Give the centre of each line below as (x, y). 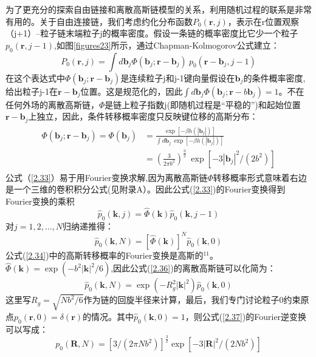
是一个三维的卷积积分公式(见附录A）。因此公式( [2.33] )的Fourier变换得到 (146, 189)
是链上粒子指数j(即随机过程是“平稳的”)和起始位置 (203, 104)
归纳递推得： (88, 226)
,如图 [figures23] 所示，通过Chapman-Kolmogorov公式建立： (167, 45)
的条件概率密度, (274, 77)
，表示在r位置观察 (263, 21)
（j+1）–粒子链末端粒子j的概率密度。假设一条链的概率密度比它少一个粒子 (152, 33)
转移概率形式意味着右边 (260, 177)
